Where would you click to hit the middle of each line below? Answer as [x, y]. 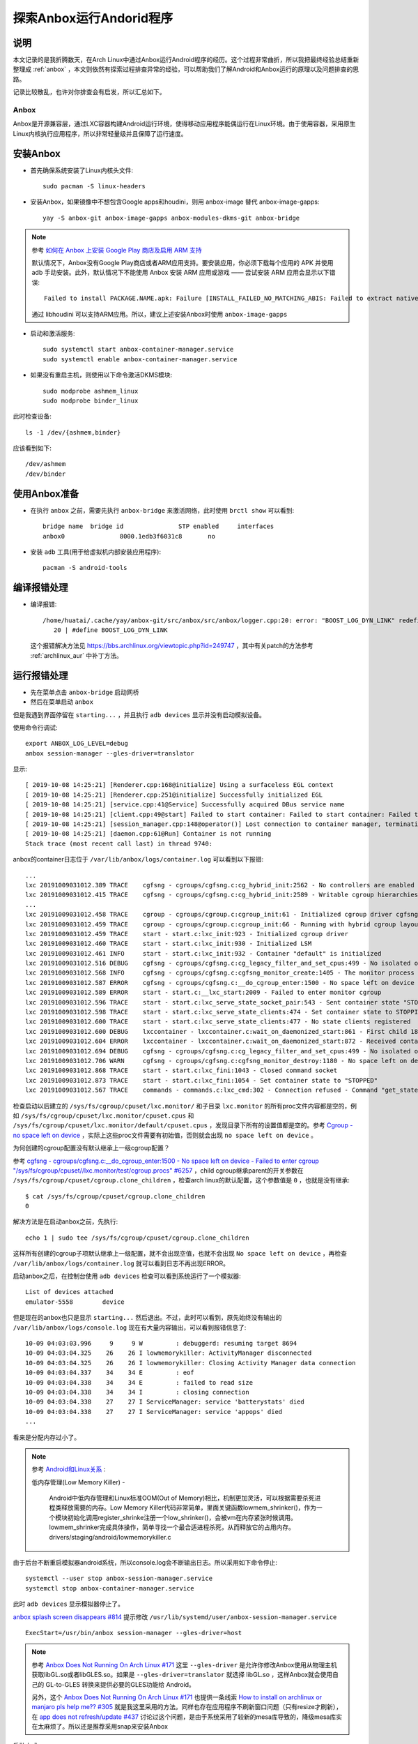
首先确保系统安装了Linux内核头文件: [82, 170]
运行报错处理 [40, 676]
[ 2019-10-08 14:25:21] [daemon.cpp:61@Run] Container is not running [148, 834]
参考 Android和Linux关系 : [69, 1469]
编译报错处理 [40, 588]
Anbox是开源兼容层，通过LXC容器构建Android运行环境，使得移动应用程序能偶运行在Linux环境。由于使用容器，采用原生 [184, 124]
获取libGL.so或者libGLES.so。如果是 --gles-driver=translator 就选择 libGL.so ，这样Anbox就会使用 [182, 1675]
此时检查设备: [32, 416]
